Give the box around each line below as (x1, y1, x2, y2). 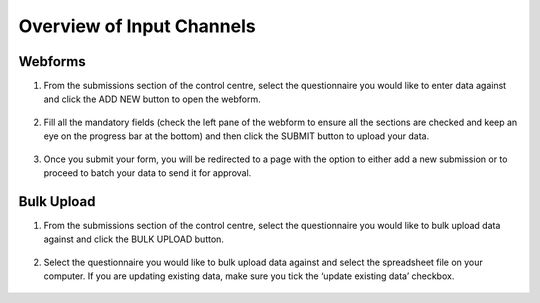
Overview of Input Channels (18, 15, 256, 37)
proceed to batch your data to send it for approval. (43, 167, 252, 179)
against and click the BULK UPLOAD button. (43, 233, 225, 245)
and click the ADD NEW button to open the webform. (43, 93, 261, 105)
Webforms (18, 53, 86, 70)
